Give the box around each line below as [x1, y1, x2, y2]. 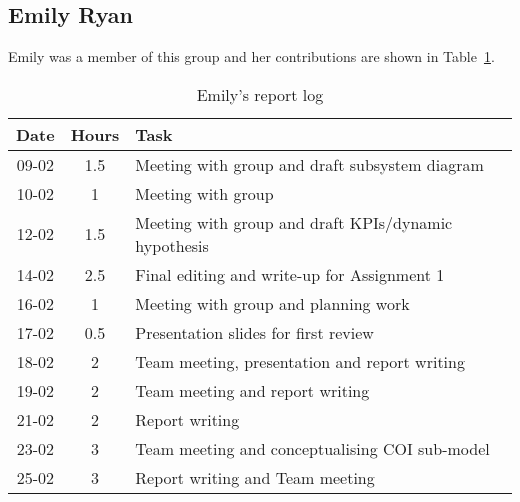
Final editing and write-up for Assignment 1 [135, 262, 445, 286]
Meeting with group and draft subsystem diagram [135, 152, 484, 176]
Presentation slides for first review [135, 320, 374, 344]
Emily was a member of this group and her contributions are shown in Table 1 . [8, 46, 495, 67]
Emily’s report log [196, 82, 324, 106]
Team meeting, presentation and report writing [135, 349, 465, 373]
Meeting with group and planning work [135, 291, 410, 315]
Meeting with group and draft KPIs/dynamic [135, 210, 453, 234]
